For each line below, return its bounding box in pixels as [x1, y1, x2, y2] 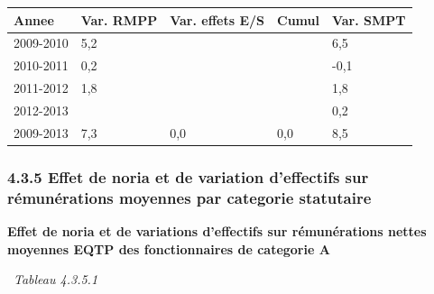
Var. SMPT [331, 10, 406, 29]
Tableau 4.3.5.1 [14, 270, 98, 289]
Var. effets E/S [170, 10, 264, 29]
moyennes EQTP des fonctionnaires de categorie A [7, 239, 330, 258]
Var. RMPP [80, 10, 158, 29]
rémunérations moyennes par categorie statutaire [7, 186, 372, 208]
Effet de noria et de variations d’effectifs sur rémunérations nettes [7, 221, 427, 240]
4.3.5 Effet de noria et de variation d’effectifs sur [7, 165, 369, 188]
